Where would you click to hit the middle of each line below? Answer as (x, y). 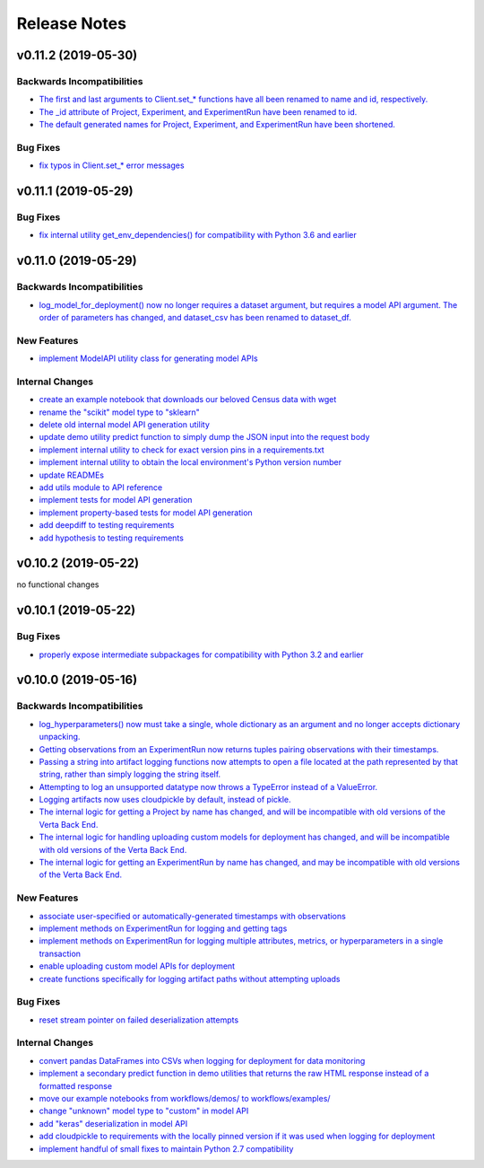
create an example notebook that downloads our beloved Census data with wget (188, 400)
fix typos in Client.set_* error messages (112, 165)
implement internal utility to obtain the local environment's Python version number (190, 462)
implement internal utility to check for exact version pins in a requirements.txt (181, 450)
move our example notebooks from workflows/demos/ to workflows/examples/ (185, 1098)
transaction (60, 953)
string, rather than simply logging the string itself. (130, 774)
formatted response (75, 1085)
